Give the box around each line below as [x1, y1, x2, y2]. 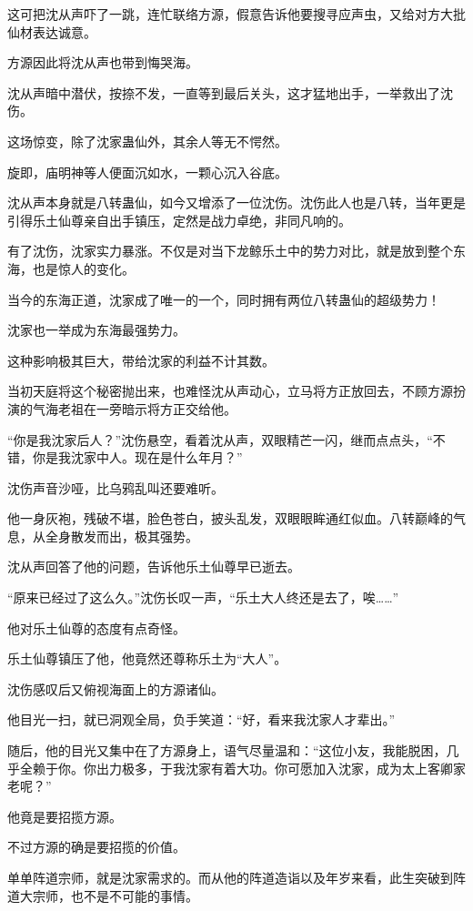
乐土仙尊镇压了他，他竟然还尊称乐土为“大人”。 [7, 649, 287, 668]
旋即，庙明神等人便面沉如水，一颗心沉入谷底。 [7, 162, 287, 181]
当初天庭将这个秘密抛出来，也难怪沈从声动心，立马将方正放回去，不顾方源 [7, 381, 453, 400]
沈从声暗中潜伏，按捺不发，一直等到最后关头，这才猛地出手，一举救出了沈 [7, 83, 453, 102]
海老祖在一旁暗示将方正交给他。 [45, 399, 236, 418]
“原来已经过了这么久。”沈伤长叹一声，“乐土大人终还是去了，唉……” [7, 588, 399, 607]
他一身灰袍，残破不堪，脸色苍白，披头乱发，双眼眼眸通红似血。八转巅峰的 [7, 509, 453, 528]
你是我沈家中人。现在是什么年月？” [32, 448, 243, 467]
